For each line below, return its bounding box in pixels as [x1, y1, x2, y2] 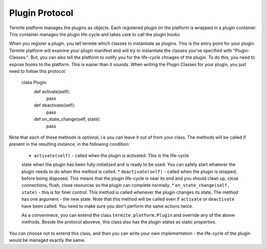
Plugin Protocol [9, 7, 74, 18]
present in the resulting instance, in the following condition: [9, 141, 130, 147]
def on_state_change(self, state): [34, 116, 101, 122]
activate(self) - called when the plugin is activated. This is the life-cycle [34, 152, 189, 158]
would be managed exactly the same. [9, 237, 86, 243]
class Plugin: [21, 80, 47, 85]
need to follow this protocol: [9, 68, 66, 74]
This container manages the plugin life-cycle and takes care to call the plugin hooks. [9, 31, 181, 37]
